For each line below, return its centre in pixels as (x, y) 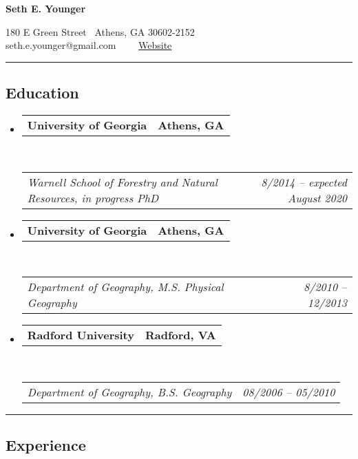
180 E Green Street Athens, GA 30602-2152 (100, 31)
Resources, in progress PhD (93, 198)
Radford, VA (180, 335)
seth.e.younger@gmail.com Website (89, 45)
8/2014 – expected (304, 182)
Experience (46, 445)
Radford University (81, 335)
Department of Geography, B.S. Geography (129, 392)
